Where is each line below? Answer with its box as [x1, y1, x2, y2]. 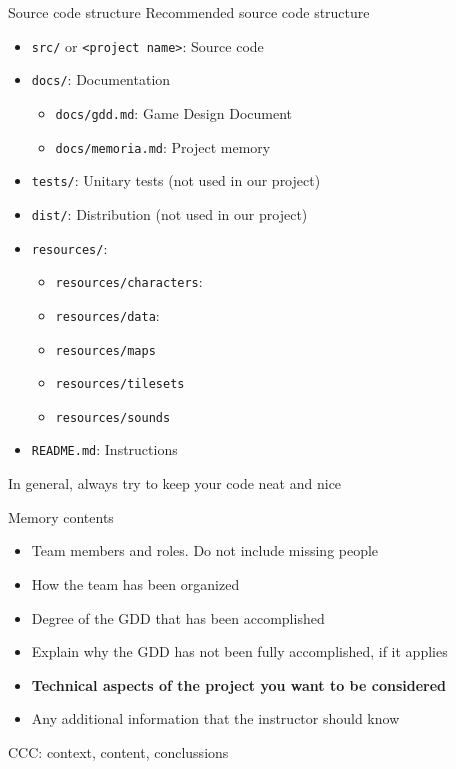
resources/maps [55, 343, 156, 358]
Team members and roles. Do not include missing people [31, 540, 379, 561]
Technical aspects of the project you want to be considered [31, 674, 446, 695]
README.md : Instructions [31, 439, 178, 460]
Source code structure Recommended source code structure [8, 2, 370, 22]
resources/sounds [55, 410, 171, 425]
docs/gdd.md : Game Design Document [55, 102, 292, 123]
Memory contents [8, 506, 114, 527]
